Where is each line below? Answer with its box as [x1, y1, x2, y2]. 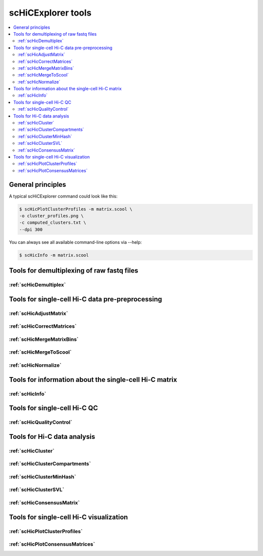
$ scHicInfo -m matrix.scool [19, 252, 89, 258]
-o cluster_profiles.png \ [19, 213, 84, 219]
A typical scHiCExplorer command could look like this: [9, 193, 118, 199]
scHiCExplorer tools [9, 7, 92, 18]
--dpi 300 [19, 227, 43, 232]
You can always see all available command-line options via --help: [9, 239, 142, 245]
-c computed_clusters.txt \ [19, 220, 86, 225]
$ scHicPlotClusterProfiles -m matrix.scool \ [19, 206, 132, 212]
